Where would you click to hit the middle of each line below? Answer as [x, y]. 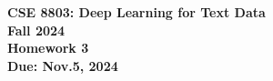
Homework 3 [48, 48]
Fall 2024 [36, 30]
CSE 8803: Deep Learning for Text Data [136, 12]
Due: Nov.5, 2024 [63, 65]
